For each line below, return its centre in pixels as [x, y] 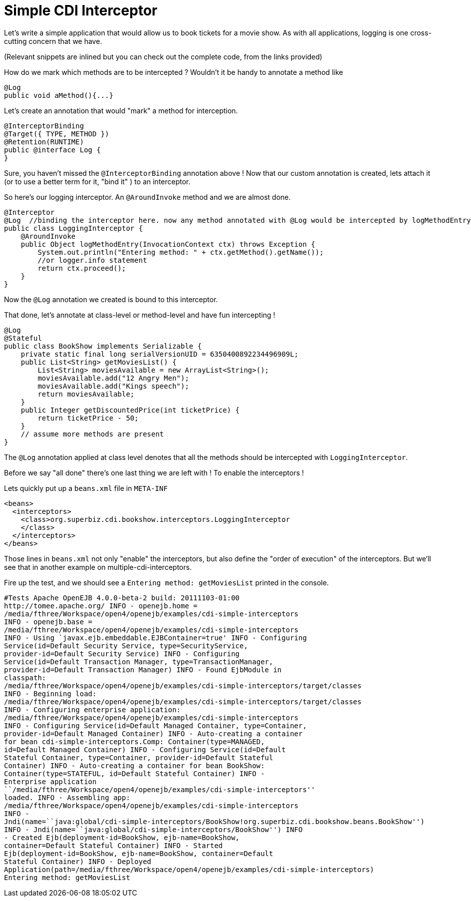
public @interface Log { [52, 150]
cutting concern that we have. [53, 41]
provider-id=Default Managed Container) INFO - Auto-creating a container [153, 733]
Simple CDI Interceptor [81, 10]
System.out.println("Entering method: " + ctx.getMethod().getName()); [181, 252]
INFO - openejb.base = [48, 622]
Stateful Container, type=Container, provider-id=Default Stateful [139, 757]
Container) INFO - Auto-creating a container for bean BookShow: [134, 765]
